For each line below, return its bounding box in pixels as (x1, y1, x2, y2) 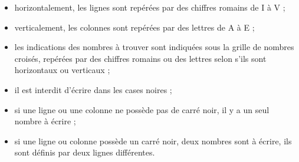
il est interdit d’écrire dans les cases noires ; (14, 83, 172, 95)
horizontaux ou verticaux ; (14, 64, 110, 76)
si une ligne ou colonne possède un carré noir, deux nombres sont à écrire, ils (14, 134, 292, 147)
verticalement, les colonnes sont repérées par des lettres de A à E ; (14, 21, 255, 33)
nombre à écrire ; (14, 115, 76, 127)
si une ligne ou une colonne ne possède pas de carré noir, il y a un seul (14, 103, 270, 115)
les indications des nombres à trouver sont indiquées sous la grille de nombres (14, 41, 294, 53)
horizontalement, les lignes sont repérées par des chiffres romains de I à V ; (14, 1, 285, 13)
